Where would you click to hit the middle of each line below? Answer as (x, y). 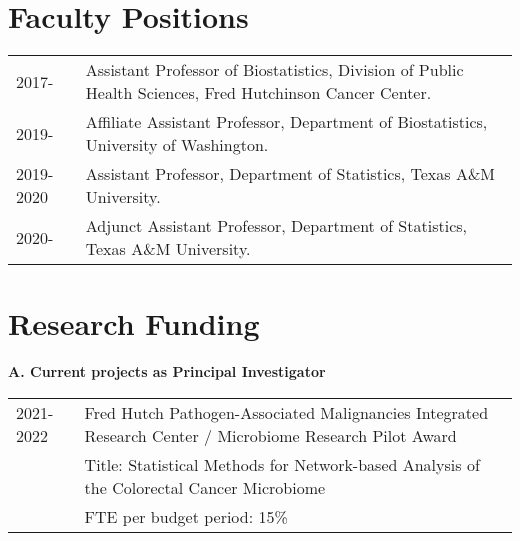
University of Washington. (177, 145)
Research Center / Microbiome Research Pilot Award (270, 435)
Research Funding (134, 323)
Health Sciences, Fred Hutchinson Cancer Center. (258, 93)
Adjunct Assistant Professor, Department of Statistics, (276, 226)
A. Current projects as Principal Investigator (167, 371)
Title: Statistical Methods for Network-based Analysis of (282, 464)
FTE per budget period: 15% (186, 516)
